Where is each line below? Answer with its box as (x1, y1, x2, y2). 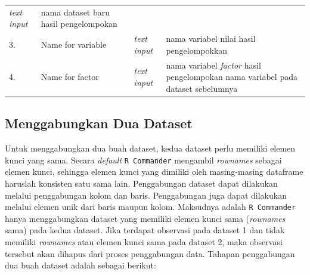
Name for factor (41, 70, 99, 83)
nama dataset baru (41, 5, 110, 18)
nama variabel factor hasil (166, 58, 261, 71)
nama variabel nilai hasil (166, 32, 256, 45)
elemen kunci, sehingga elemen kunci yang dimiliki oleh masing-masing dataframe (5, 165, 303, 178)
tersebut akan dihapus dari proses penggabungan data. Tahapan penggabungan (5, 247, 295, 259)
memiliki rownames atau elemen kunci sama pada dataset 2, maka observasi (5, 235, 283, 248)
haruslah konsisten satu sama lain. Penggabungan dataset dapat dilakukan (5, 177, 278, 189)
